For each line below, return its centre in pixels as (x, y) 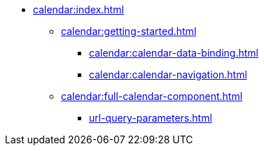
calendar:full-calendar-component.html (152, 96)
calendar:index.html (78, 9)
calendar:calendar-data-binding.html (174, 53)
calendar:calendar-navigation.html (168, 74)
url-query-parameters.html (151, 118)
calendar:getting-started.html (129, 31)
